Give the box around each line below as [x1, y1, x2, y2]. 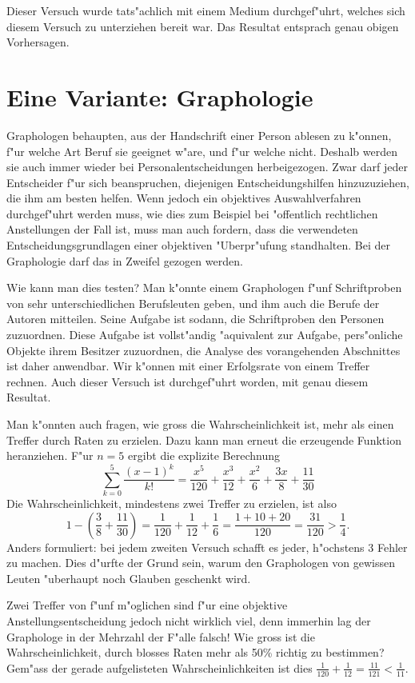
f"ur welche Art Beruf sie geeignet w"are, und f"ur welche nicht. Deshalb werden [6, 142, 397, 159]
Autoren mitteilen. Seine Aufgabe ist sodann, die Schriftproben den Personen [6, 310, 385, 327]
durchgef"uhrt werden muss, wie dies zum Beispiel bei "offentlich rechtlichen [6, 205, 378, 222]
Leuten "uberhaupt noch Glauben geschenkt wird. [6, 569, 251, 586]
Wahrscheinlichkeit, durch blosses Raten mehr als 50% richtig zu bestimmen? [6, 644, 385, 661]
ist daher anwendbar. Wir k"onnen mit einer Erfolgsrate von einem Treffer [6, 357, 370, 374]
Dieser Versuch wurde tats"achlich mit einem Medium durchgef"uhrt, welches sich [6, 2, 405, 18]
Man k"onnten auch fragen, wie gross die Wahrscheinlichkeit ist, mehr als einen [6, 416, 394, 432]
